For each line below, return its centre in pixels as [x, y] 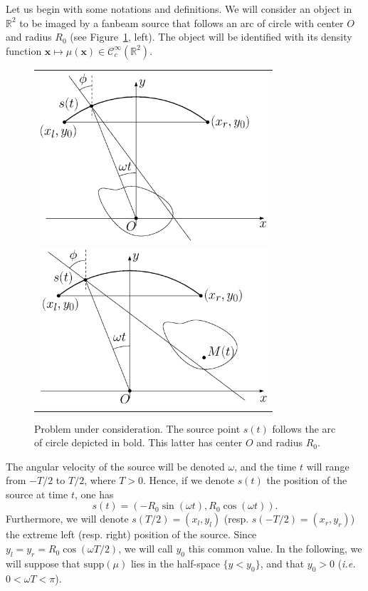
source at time [37, 494]
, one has [94, 494]
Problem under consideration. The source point [137, 428]
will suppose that [43, 563]
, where [100, 480]
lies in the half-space [175, 563]
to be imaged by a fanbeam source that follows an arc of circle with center [182, 22]
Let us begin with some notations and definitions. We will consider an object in [179, 9]
